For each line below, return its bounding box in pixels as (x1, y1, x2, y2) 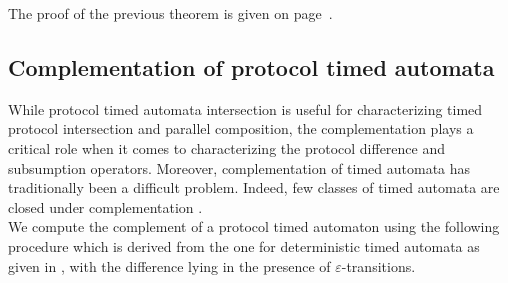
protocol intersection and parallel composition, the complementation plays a (8, 118, 474, 139)
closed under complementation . (8, 196, 203, 217)
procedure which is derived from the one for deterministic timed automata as (8, 235, 480, 256)
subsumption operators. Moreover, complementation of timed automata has (8, 157, 471, 178)
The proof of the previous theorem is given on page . (8, 3, 333, 23)
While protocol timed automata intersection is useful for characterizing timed (8, 98, 483, 119)
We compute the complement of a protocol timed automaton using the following (8, 216, 500, 237)
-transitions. (341, 255, 416, 276)
